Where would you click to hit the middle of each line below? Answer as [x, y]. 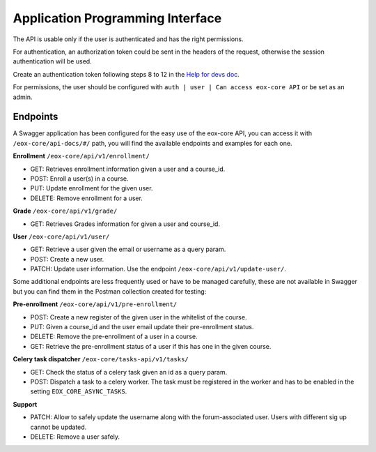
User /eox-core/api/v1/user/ [61, 236]
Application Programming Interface [117, 18]
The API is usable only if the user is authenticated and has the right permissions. [128, 39]
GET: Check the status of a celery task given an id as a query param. [129, 372]
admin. [23, 97]
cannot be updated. [58, 427]
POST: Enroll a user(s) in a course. [79, 179]
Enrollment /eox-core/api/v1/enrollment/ [81, 156]
